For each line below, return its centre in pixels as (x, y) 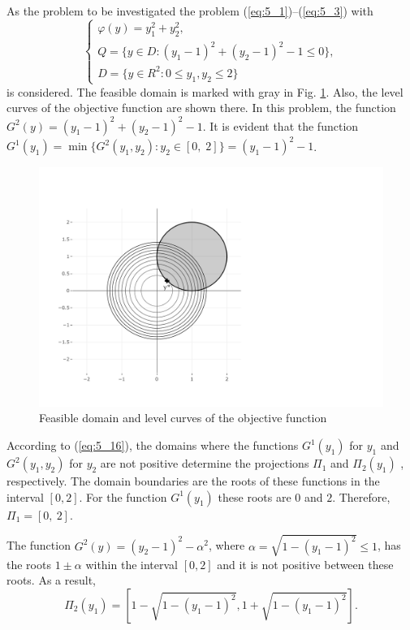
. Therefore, (361, 496)
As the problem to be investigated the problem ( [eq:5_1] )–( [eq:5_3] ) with (190, 11)
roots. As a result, (51, 580)
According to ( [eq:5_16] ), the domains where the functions (153, 445)
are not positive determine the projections (205, 463)
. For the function (123, 496)
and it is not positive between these (305, 564)
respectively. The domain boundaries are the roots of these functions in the (193, 481)
